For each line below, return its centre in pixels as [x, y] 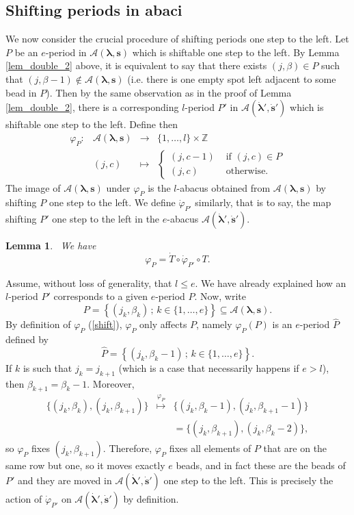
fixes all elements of [210, 448]
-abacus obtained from [223, 187]
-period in [66, 52]
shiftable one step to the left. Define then [92, 124]
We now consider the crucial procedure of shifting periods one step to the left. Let [177, 39]
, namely [214, 324]
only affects [163, 324]
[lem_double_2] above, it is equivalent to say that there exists [136, 65]
